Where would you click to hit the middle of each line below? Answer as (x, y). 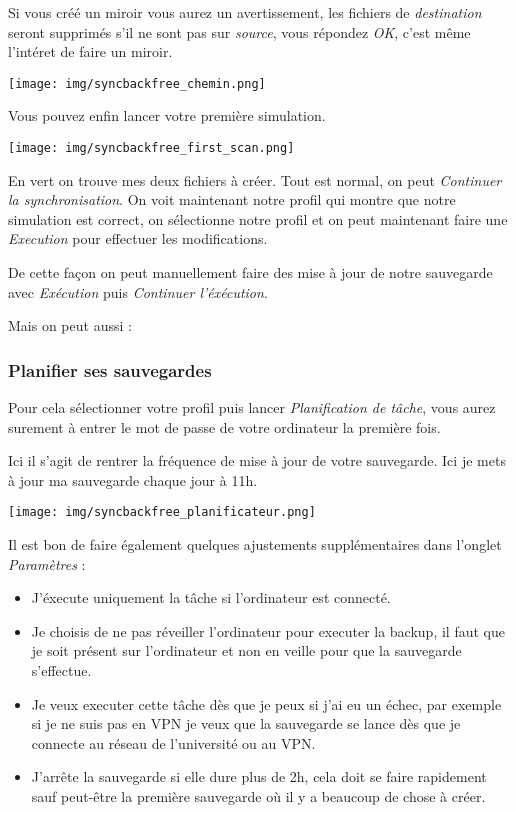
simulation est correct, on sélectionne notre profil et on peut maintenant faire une (258, 218)
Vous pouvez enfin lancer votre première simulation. (167, 115)
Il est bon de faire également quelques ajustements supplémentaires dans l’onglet (255, 544)
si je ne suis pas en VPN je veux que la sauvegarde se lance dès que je (246, 723)
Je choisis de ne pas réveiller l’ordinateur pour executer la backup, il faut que (268, 630)
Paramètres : (47, 563)
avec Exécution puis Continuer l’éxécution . (138, 291)
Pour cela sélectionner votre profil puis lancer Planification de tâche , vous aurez (252, 407)
